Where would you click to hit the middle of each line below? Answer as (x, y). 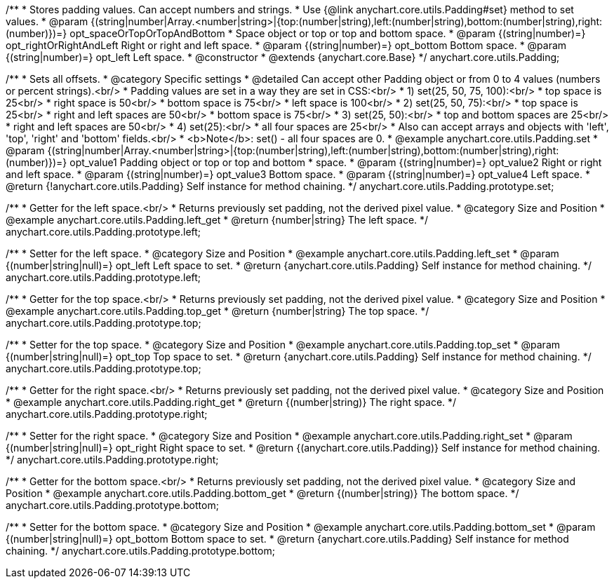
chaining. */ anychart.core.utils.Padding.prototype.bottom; (140, 551)
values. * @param (47, 21)
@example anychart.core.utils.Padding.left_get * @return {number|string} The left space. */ (217, 220)
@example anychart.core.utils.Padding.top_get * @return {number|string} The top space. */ (218, 311)
